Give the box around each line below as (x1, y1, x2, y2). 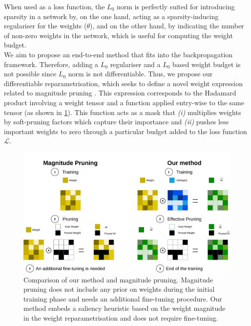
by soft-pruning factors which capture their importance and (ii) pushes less (4, 116, 229, 127)
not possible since (4, 69, 57, 79)
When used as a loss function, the (4, 1, 105, 11)
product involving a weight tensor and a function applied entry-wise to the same (4, 97, 244, 107)
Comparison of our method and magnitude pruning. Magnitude (23, 274, 213, 284)
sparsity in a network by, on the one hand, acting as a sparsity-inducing (4, 11, 219, 21)
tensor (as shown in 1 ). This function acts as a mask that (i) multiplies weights (4, 107, 241, 117)
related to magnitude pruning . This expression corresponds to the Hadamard (4, 88, 236, 98)
